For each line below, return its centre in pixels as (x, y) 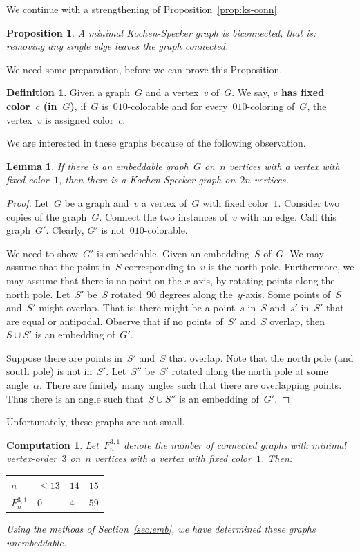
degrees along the (196, 294)
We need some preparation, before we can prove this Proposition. (144, 69)
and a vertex (172, 92)
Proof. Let (28, 202)
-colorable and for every (178, 105)
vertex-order (32, 458)
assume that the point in (59, 267)
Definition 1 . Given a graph (68, 92)
